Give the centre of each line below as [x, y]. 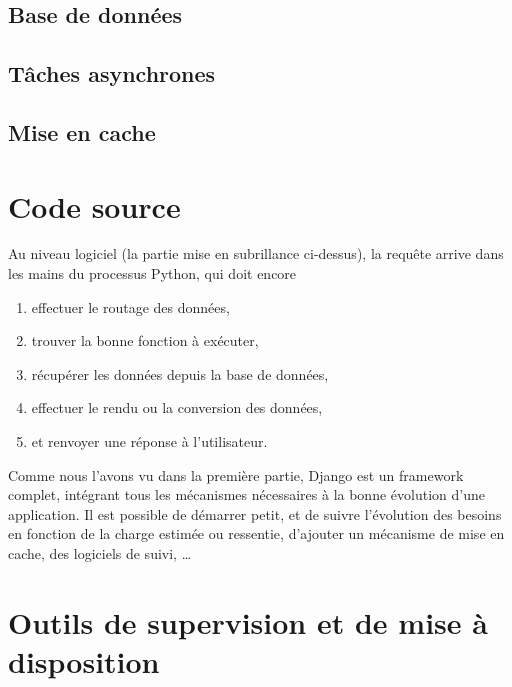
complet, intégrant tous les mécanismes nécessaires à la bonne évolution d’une [246, 494]
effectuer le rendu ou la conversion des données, [177, 407]
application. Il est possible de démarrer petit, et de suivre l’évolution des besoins [255, 513]
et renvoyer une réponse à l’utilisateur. [149, 441]
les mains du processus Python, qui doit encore [152, 273]
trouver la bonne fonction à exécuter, [145, 340]
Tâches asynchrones [112, 73]
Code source [94, 205]
